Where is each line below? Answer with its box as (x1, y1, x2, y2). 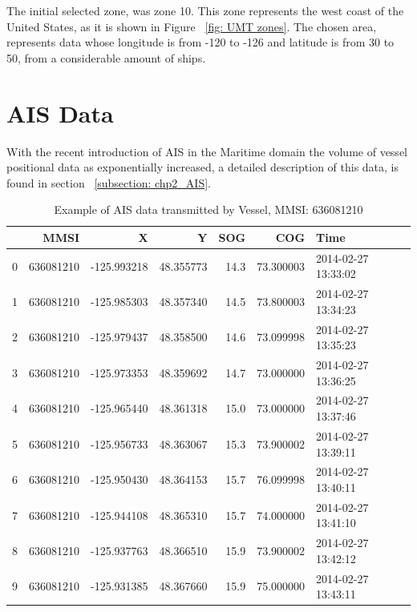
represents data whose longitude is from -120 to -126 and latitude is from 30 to (6, 34, 395, 50)
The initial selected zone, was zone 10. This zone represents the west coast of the (6, 2, 404, 18)
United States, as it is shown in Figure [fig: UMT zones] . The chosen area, (6, 18, 377, 34)
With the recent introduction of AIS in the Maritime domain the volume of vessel (6, 143, 407, 159)
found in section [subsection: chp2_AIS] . (6, 174, 212, 191)
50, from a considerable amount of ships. (6, 49, 206, 66)
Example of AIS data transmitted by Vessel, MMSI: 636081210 (54, 201, 363, 218)
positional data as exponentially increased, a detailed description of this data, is (6, 159, 399, 175)
